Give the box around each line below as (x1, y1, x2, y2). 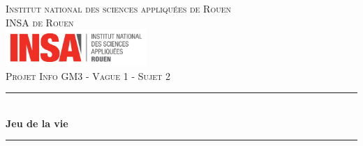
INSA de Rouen (6, 15, 74, 29)
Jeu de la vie (6, 115, 68, 130)
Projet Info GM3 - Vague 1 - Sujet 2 (6, 68, 170, 83)
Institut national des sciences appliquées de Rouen (6, 1, 231, 15)
